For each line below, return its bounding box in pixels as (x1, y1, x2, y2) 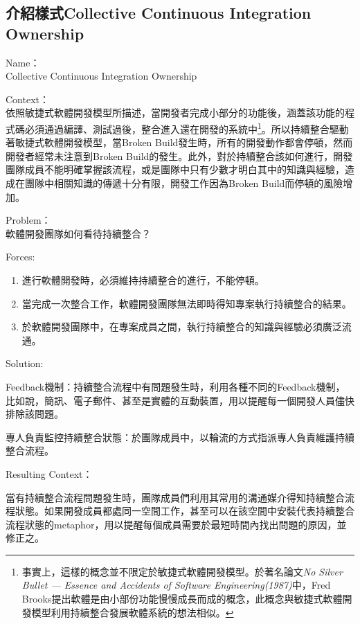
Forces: (6, 249, 35, 264)
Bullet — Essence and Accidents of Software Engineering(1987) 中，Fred (21, 578, 331, 592)
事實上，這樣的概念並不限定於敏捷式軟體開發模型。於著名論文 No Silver (21, 564, 343, 578)
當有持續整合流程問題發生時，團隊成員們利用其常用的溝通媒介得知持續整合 (6, 490, 345, 504)
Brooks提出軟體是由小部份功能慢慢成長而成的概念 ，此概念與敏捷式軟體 (21, 591, 343, 606)
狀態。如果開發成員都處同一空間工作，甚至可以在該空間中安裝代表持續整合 (15, 503, 354, 518)
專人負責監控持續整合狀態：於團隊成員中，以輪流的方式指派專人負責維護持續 (6, 429, 354, 444)
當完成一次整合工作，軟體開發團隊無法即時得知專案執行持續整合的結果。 (21, 296, 352, 310)
